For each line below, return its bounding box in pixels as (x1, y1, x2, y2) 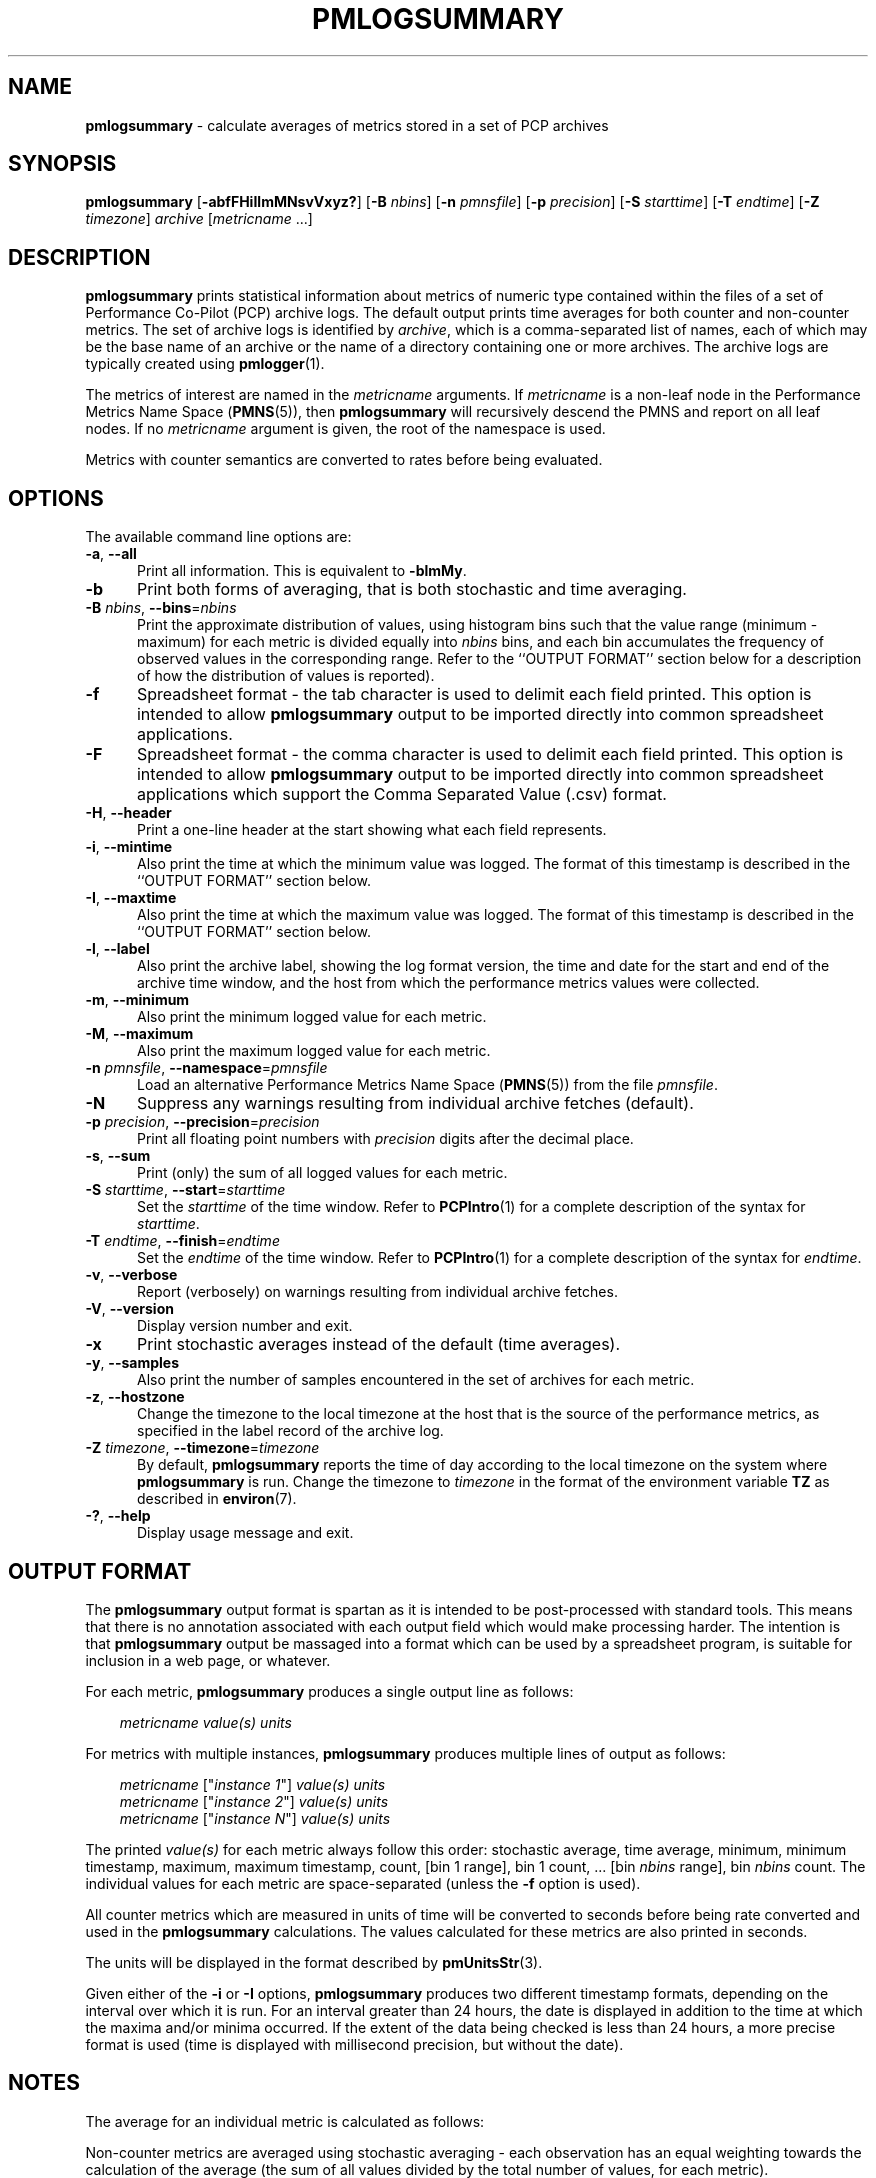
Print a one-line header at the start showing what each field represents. (137, 821, 607, 839)
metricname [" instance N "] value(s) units (119, 1809, 391, 1827)
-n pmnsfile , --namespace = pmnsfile (85, 1059, 328, 1077)
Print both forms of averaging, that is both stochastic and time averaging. (136, 579, 687, 600)
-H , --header (85, 804, 172, 822)
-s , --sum (85, 1147, 151, 1165)
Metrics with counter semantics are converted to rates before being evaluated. (85, 451, 603, 469)
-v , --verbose (85, 1266, 178, 1284)
